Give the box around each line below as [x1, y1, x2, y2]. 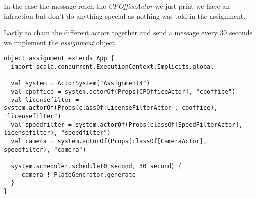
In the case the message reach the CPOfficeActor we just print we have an [4, 1, 230, 11]
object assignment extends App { [4, 55, 114, 62]
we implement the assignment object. [4, 37, 117, 47]
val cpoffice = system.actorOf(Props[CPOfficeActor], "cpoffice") [11, 88, 236, 95]
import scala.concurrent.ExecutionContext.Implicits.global [11, 63, 214, 71]
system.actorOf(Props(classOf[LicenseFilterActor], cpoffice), [4, 104, 218, 112]
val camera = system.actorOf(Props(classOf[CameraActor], [11, 137, 207, 145]
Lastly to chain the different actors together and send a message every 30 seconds [4, 27, 252, 38]
